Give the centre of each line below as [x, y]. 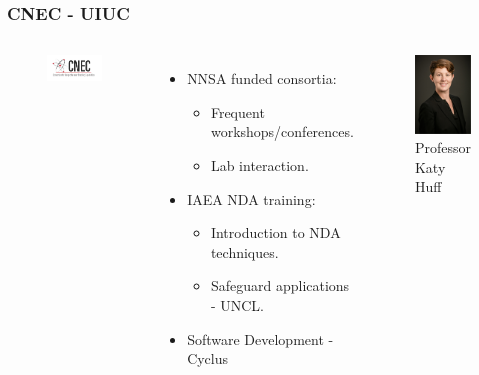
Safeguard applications [280, 285]
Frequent [237, 111]
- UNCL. [237, 304]
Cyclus [208, 358]
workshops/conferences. [282, 131]
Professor [442, 147]
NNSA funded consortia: [262, 78]
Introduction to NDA [275, 232]
